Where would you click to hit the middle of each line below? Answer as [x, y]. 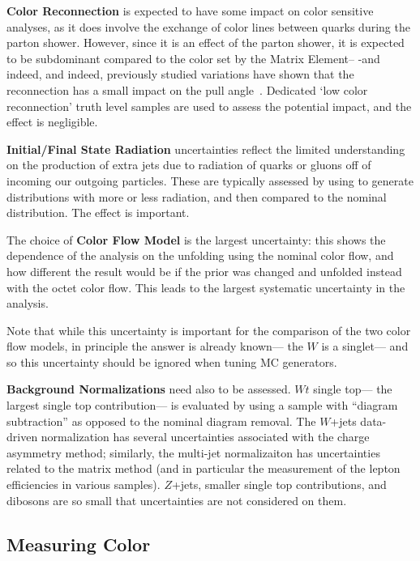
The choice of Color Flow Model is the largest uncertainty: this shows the [196, 239]
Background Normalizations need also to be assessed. [149, 389]
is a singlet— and [365, 346]
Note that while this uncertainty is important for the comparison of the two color [209, 330]
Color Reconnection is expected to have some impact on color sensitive [190, 11]
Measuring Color [79, 544]
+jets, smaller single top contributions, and [279, 484]
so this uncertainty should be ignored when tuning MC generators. [172, 361]
